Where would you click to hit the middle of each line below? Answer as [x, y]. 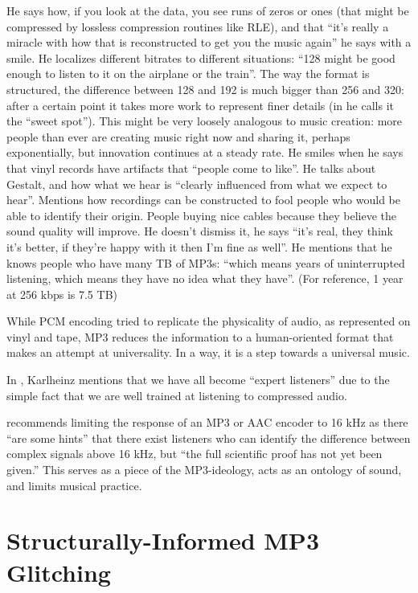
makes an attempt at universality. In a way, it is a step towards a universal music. [208, 352]
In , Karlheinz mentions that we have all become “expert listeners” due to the [198, 380]
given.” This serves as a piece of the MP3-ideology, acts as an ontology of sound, [204, 470]
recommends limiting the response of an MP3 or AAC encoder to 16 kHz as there [207, 422]
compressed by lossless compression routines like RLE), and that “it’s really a [198, 26]
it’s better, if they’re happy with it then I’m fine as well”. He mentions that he [199, 246]
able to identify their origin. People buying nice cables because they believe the [201, 215]
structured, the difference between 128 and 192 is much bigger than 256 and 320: [205, 89]
